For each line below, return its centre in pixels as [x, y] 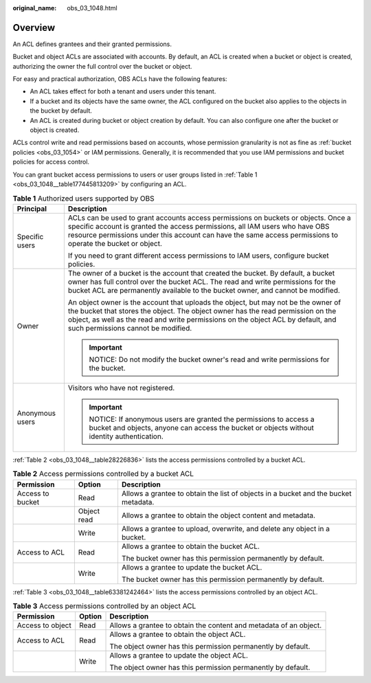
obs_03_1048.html [92, 8]
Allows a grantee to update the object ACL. [179, 656]
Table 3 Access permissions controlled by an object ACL [104, 606]
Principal [32, 208]
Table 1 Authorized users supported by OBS [83, 198]
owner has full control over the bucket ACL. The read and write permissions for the [202, 282]
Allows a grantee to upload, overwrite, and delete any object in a [225, 528]
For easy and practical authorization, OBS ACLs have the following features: [120, 79]
